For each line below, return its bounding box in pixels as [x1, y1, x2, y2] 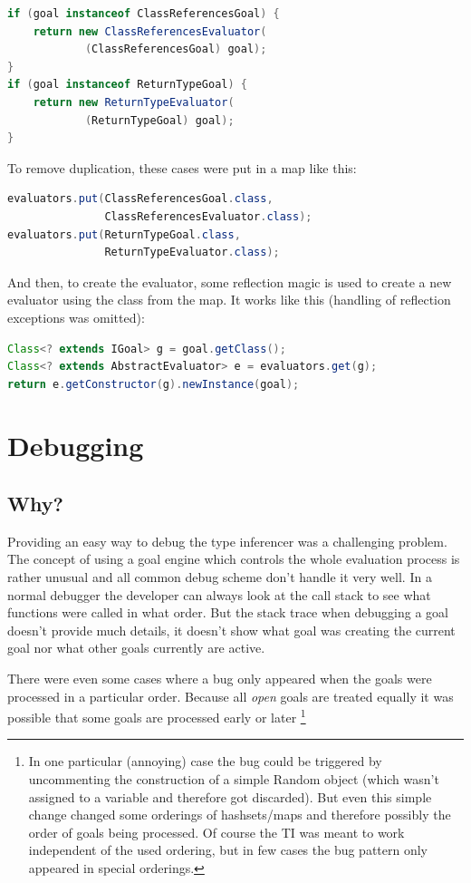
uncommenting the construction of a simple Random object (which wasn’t [28, 770, 439, 789]
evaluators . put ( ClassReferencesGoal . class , [7, 192, 274, 206]
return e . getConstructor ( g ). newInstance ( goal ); [7, 377, 300, 391]
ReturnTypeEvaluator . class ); [104, 246, 280, 259]
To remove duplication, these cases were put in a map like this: [7, 158, 357, 177]
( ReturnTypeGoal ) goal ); [84, 113, 235, 127]
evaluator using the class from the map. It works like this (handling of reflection [7, 290, 451, 309]
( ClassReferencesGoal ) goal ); [84, 43, 267, 56]
